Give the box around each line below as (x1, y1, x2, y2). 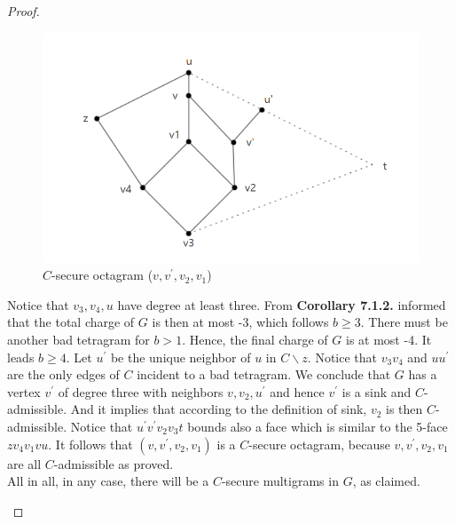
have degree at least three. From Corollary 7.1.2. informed (117, 295, 446, 314)
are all (7, 454, 42, 472)
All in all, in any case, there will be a (7, 472, 209, 490)
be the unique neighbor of (110, 347, 251, 366)
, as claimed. (352, 472, 420, 490)
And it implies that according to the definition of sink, (70, 400, 367, 418)
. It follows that (48, 434, 133, 453)
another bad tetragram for (7, 330, 150, 349)
